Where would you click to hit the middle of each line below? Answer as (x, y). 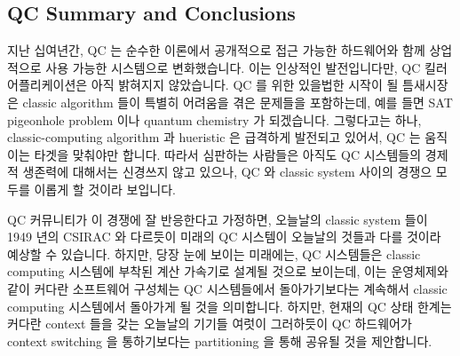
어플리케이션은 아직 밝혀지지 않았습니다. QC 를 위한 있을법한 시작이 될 (203, 85)
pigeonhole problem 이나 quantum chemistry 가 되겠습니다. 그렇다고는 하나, (214, 119)
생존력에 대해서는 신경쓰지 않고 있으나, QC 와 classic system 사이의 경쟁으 (227, 172)
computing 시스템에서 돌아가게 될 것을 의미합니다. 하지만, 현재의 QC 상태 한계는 (230, 306)
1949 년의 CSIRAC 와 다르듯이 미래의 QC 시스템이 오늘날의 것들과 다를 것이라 (224, 237)
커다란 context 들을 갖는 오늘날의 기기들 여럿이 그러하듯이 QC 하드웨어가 (210, 324)
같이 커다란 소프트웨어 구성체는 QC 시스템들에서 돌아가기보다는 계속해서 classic (227, 288)
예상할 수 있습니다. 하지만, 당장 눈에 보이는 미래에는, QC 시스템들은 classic (214, 253)
